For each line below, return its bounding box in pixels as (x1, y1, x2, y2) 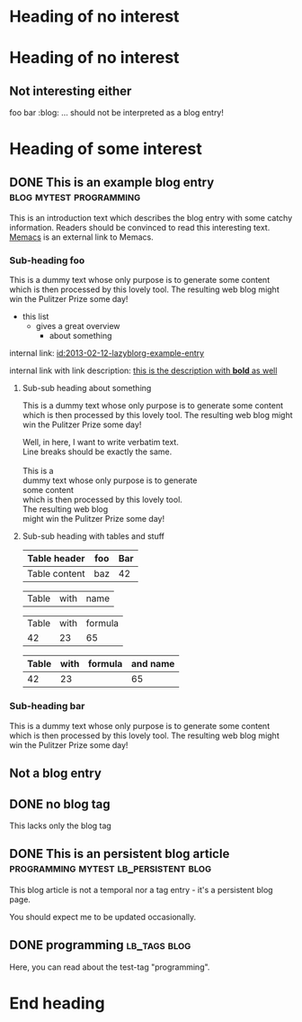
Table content (26, 568, 85, 580)
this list (22, 311, 49, 322)
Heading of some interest (9, 139, 202, 160)
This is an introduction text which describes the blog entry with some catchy (9, 213, 293, 224)
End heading (9, 993, 105, 1013)
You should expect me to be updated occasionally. (9, 911, 197, 922)
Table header (27, 552, 85, 565)
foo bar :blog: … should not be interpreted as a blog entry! (9, 107, 225, 118)
